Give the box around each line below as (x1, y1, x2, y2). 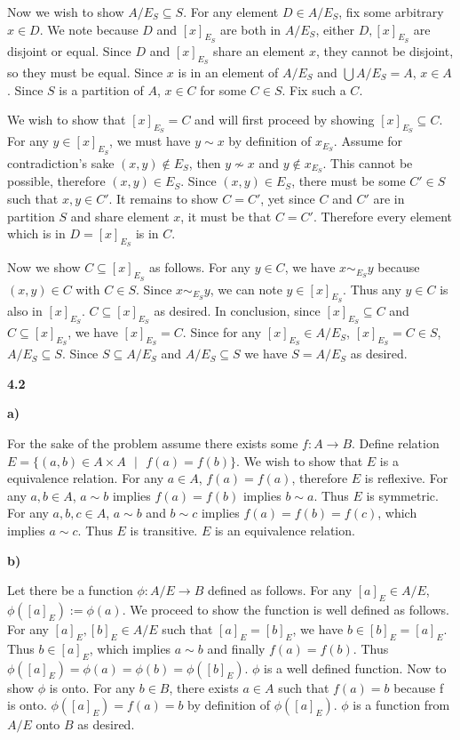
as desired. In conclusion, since (154, 301, 321, 319)
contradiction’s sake (7, 153, 115, 172)
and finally (207, 639, 266, 657)
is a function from (353, 696, 450, 714)
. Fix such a (282, 80, 346, 99)
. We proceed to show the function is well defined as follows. (122, 599, 449, 618)
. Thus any (343, 279, 401, 298)
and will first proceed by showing (194, 110, 375, 129)
